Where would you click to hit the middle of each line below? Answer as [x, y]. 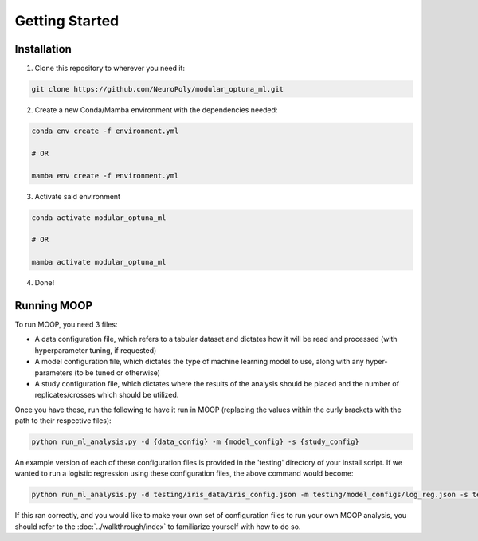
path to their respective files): [63, 421]
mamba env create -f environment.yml [105, 176]
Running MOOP [54, 306]
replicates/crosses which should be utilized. [107, 395]
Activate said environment [78, 196]
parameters [54, 372]
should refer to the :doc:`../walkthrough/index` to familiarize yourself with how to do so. [158, 527]
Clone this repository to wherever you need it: [110, 69]
